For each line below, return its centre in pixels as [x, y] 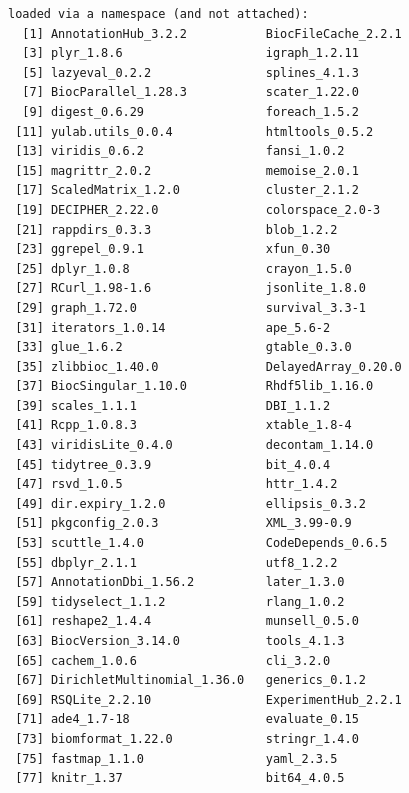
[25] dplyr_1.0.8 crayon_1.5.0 [183, 268]
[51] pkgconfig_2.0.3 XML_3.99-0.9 [183, 523]
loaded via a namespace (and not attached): [158, 14]
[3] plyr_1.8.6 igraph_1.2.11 [190, 53]
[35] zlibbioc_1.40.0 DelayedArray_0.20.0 [208, 366]
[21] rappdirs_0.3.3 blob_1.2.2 [176, 229]
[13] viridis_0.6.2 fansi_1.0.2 [180, 151]
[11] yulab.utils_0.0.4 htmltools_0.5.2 [194, 131]
